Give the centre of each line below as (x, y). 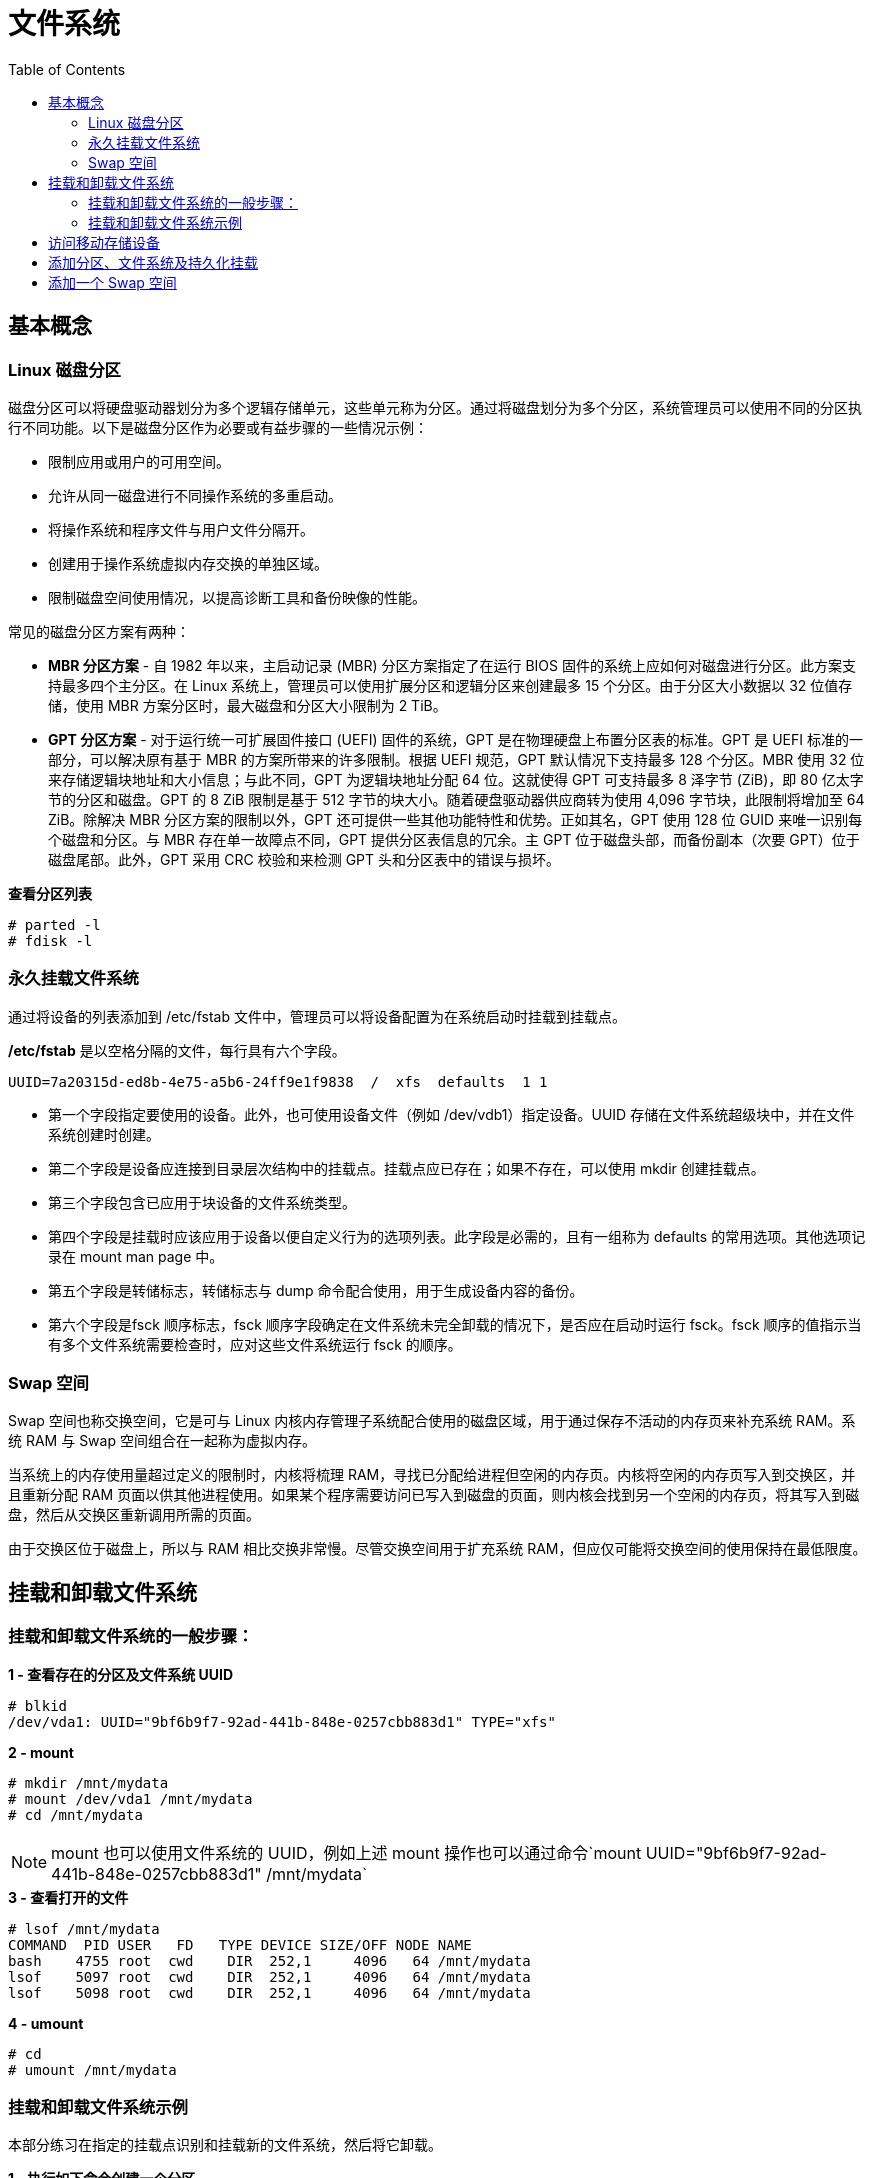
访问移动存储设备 (104, 242)
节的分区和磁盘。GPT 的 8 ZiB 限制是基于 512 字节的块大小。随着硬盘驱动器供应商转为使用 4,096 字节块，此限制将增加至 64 (456, 799)
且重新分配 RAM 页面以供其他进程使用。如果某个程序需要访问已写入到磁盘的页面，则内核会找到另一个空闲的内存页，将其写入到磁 (434, 1495)
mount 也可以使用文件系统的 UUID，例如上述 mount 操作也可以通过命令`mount (346, 1852)
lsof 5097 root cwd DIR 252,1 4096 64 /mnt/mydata (269, 1976)
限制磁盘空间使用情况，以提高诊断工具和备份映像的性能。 (237, 597)
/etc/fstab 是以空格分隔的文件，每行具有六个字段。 (177, 1050)
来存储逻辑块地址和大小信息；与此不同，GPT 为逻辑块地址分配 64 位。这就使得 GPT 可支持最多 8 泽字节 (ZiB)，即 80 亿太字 (456, 779)
